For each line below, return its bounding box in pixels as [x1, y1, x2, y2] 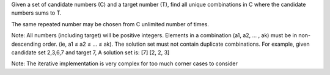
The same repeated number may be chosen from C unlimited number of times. [11, 20, 209, 27]
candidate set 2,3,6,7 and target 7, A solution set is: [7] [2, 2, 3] [11, 49, 170, 56]
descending [11, 40, 42, 48]
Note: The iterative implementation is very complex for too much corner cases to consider [11, 60, 238, 67]
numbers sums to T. [11, 9, 62, 16]
